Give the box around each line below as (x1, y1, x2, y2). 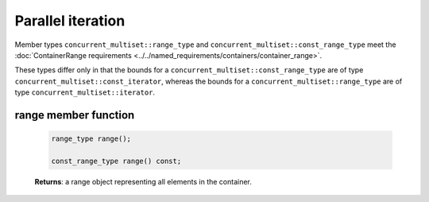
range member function (14, 108, 135, 122)
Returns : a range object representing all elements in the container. (34, 177, 252, 186)
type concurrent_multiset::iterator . (14, 87, 155, 97)
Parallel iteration (14, 12, 126, 29)
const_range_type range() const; (51, 156, 182, 165)
